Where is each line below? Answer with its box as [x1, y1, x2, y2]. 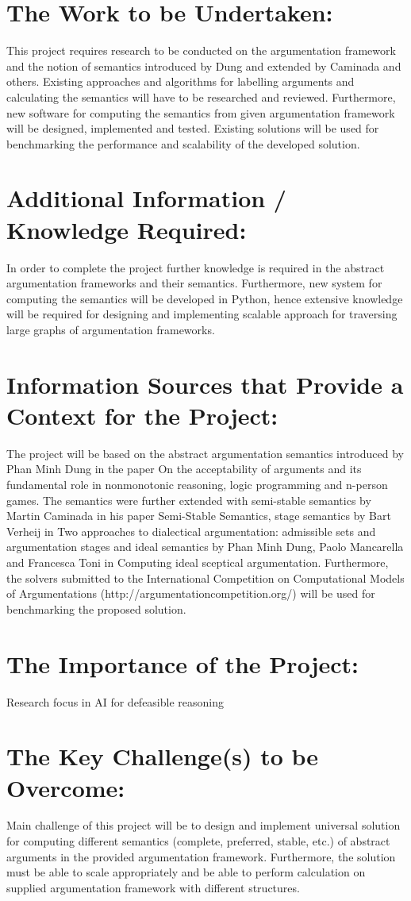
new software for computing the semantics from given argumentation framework [6, 104, 395, 121]
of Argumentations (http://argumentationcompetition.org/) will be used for [6, 585, 375, 602]
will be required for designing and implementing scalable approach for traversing [6, 306, 398, 322]
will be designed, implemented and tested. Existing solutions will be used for [6, 120, 379, 137]
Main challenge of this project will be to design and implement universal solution [6, 817, 401, 834]
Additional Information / [6, 182, 286, 214]
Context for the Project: [6, 399, 278, 431]
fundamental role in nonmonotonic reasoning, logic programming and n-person [6, 476, 388, 493]
